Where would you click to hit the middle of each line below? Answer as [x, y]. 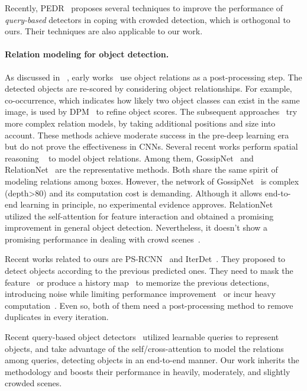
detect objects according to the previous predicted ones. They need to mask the [149, 271]
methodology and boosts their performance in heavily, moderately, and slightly [148, 371]
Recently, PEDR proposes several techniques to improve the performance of [144, 8]
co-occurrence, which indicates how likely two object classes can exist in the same [152, 100]
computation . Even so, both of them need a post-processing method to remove [149, 305]
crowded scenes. [33, 383]
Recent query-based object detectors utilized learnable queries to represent [142, 337]
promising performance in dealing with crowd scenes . [103, 239]
